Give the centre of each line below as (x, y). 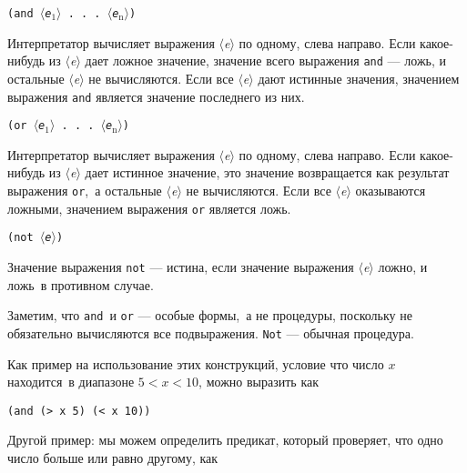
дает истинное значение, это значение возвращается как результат (267, 172)
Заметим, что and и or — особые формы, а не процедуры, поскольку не (210, 315)
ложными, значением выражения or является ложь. (149, 208)
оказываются (391, 190)
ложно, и (403, 266)
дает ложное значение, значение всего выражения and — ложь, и (265, 60)
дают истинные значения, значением (359, 78)
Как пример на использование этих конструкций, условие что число (196, 363)
